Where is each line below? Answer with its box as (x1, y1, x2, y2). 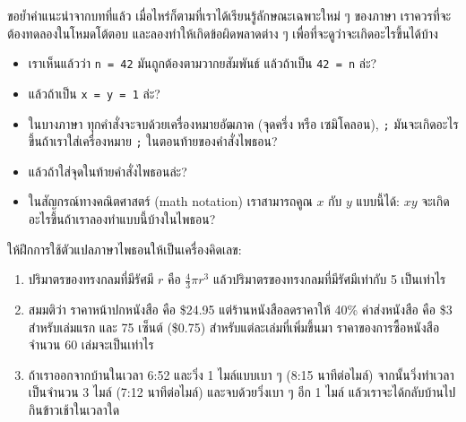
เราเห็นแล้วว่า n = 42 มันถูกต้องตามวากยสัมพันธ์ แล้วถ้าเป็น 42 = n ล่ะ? (28, 54, 377, 73)
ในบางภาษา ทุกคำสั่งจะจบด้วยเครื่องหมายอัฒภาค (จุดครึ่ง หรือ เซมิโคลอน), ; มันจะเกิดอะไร (28, 114, 459, 133)
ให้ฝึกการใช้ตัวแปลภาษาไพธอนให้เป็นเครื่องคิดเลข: (7, 239, 242, 258)
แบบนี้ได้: (356, 192, 400, 211)
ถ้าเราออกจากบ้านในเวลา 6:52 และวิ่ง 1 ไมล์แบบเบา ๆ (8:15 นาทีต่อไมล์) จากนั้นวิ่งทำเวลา (28, 365, 454, 383)
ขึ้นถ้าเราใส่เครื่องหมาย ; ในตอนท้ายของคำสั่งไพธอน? (28, 132, 278, 151)
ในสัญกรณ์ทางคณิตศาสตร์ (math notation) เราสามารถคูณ (28, 192, 313, 211)
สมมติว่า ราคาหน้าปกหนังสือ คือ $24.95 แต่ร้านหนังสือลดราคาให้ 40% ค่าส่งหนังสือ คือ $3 (28, 300, 453, 319)
